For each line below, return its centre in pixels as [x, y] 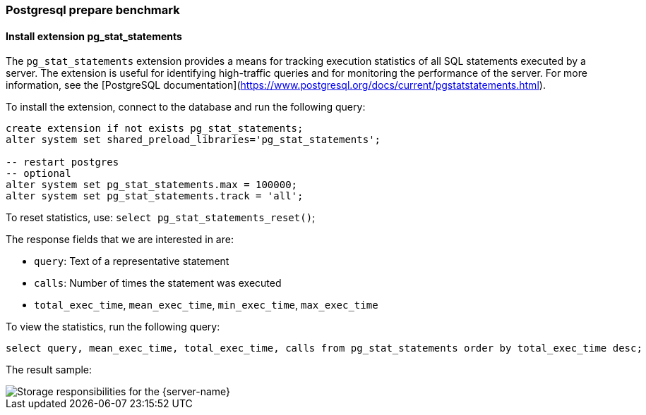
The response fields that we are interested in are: [120, 240]
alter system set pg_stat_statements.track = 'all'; [155, 196]
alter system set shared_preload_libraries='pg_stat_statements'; [193, 140]
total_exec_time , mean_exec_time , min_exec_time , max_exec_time [206, 305]
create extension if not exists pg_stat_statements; [155, 129]
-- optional [38, 174]
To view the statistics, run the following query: [113, 327]
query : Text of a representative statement [132, 261]
